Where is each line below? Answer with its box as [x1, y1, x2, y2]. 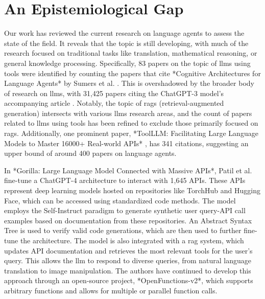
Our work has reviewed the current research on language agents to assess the [4, 28, 245, 38]
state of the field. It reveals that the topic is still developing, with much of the [4, 37, 249, 48]
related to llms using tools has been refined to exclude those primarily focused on [4, 118, 258, 128]
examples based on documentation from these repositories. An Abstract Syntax [4, 215, 252, 225]
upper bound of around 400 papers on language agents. [4, 148, 177, 158]
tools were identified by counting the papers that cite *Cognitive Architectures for [4, 67, 261, 78]
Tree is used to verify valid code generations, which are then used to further [4, 225, 242, 236]
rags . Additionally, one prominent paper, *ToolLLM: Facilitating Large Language [4, 128, 258, 139]
